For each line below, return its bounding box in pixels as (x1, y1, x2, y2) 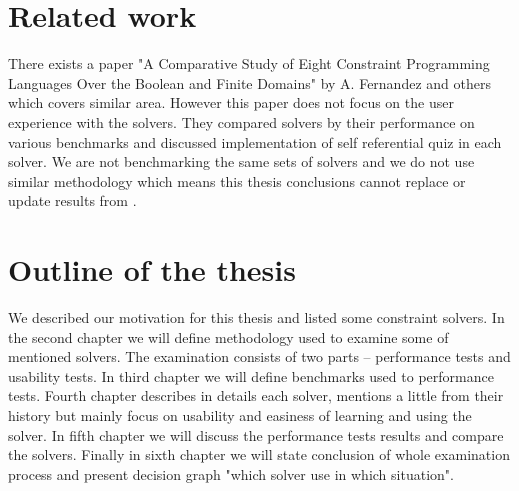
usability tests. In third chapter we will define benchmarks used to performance (8, 365, 494, 386)
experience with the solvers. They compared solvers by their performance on (8, 111, 475, 132)
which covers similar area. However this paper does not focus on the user (8, 92, 454, 113)
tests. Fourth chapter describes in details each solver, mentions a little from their (8, 385, 504, 406)
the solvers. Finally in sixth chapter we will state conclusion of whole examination (8, 444, 510, 465)
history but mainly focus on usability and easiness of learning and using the (8, 404, 472, 425)
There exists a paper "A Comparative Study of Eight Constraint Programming (8, 53, 490, 74)
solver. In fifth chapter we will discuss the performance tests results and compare (8, 424, 504, 445)
